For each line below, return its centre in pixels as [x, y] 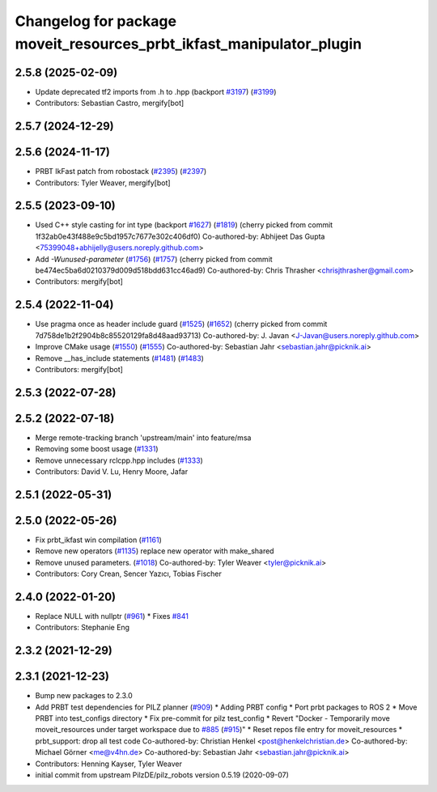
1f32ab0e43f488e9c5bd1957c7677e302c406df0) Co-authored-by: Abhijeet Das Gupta [180, 236]
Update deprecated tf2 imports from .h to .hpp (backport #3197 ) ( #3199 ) [156, 91]
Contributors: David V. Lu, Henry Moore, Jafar [112, 471]
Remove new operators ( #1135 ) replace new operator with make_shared [155, 551]
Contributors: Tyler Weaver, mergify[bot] [103, 183]
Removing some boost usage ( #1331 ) [97, 449]
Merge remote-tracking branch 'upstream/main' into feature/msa [143, 438]
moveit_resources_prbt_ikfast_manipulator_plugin [188, 44]
